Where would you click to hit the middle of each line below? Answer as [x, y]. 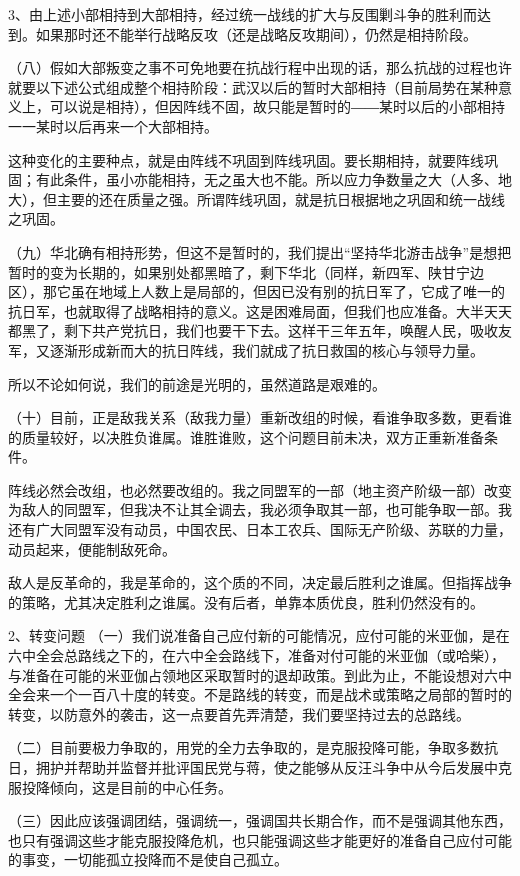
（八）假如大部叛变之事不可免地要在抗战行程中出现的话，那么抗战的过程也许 [260, 67]
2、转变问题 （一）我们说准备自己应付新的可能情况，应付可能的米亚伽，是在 [259, 635]
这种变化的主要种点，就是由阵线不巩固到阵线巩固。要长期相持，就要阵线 [246, 159]
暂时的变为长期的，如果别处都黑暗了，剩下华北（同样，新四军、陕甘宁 [239, 271]
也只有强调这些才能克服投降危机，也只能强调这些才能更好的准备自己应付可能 [260, 839]
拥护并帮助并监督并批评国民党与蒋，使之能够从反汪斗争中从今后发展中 [266, 767]
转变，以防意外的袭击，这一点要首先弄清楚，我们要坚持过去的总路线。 [239, 713]
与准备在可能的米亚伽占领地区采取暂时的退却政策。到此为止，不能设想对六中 [260, 674]
